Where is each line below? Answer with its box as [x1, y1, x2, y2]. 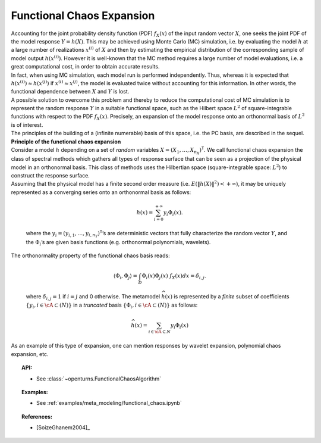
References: [21, 413, 53, 420]
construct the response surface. [11, 171, 90, 179]
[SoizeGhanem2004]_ [36, 424, 90, 431]
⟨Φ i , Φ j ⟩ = [113, 273, 138, 281]
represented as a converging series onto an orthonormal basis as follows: [11, 188, 191, 196]
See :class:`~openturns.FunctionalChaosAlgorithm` [36, 375, 162, 382]
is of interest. [11, 121, 43, 128]
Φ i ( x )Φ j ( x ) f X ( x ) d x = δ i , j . [141, 273, 206, 281]
